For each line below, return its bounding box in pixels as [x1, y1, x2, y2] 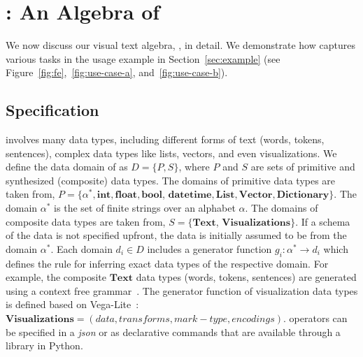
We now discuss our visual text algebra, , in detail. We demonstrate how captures [6, 38, 355, 52]
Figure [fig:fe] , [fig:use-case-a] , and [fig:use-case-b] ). [6, 65, 228, 80]
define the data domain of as [6, 159, 128, 174]
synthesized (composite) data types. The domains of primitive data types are [6, 173, 336, 187]
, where [178, 159, 210, 174]
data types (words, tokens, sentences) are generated [136, 270, 357, 284]
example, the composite [6, 270, 106, 284]
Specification [6, 99, 99, 121]
